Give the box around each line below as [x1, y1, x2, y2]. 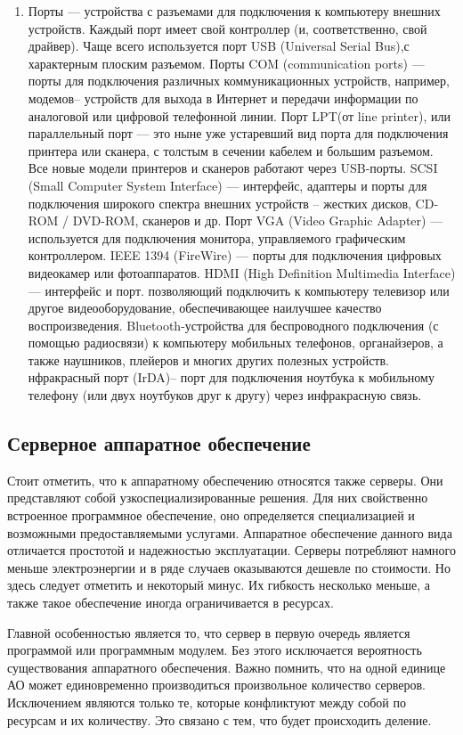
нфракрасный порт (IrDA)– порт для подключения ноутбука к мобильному [28, 368, 435, 387]
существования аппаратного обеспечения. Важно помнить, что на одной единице [7, 657, 446, 676]
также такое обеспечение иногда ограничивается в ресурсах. [7, 593, 334, 612]
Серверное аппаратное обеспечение [7, 429, 311, 457]
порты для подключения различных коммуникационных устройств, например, [28, 71, 450, 90]
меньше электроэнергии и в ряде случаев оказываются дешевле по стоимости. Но [7, 558, 451, 576]
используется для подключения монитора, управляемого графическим [28, 228, 406, 247]
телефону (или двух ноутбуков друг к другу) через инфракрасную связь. [28, 386, 422, 404]
